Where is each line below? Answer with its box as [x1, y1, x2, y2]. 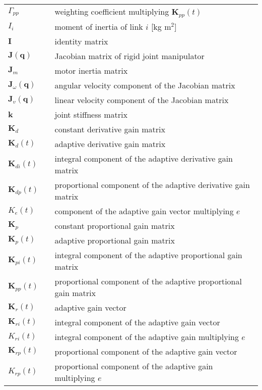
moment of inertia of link [54, 20, 143, 32]
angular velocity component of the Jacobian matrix [54, 79, 235, 91]
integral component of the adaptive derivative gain [54, 152, 233, 164]
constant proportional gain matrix [54, 219, 175, 231]
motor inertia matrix [54, 64, 128, 76]
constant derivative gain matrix [54, 123, 165, 135]
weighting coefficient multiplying [54, 6, 169, 17]
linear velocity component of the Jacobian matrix [54, 93, 229, 106]
